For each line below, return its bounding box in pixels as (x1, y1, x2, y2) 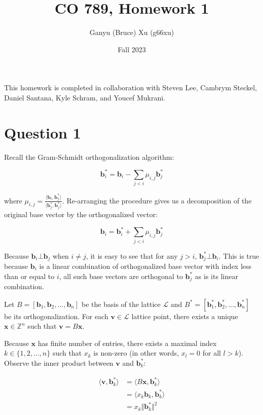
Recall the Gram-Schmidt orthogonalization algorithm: (4, 151, 174, 162)
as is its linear (195, 270, 238, 281)
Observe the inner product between (4, 357, 114, 368)
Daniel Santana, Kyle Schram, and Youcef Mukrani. (4, 92, 166, 102)
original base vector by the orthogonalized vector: (4, 209, 158, 220)
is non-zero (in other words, (93, 348, 179, 358)
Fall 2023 (118, 44, 146, 54)
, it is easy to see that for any (86, 250, 178, 261)
